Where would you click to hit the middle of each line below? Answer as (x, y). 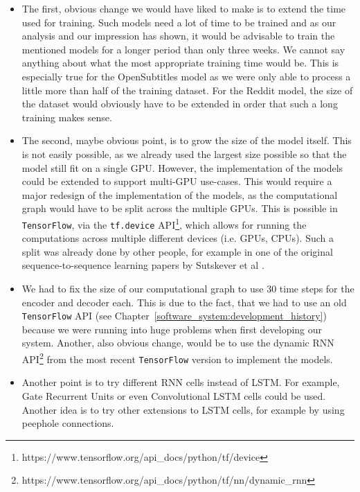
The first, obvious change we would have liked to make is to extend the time (184, 8)
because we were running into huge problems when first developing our (172, 329)
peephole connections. (68, 423)
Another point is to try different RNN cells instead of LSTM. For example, (181, 382)
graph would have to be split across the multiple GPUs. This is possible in (180, 208)
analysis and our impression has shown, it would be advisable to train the (178, 36)
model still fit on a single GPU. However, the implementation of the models (182, 167)
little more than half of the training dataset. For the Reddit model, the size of (187, 90)
